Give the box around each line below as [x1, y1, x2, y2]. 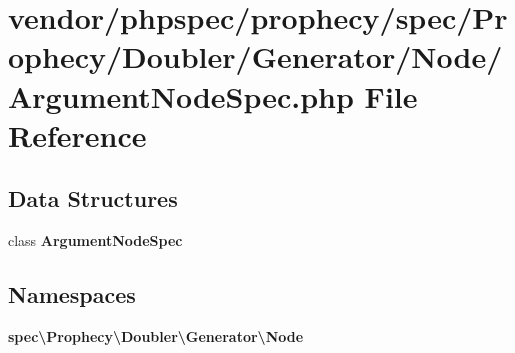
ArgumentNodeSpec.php [8, 75, 354, 116]
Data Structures [8, 183, 178, 214]
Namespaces [8, 279, 136, 310]
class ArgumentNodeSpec [8, 230, 183, 251]
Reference [8, 114, 147, 155]
